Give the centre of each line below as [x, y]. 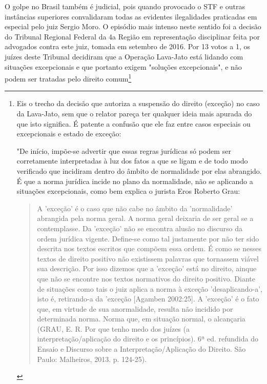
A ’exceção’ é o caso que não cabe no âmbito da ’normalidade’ [135, 208]
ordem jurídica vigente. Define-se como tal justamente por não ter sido [148, 238]
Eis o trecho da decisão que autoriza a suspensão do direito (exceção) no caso [138, 103]
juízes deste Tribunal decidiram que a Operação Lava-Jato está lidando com [124, 56]
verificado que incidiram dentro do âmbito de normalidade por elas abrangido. [139, 170]
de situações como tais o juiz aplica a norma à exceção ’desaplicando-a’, [150, 288]
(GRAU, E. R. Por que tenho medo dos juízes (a [113, 328]
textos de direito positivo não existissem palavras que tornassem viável [148, 258]
